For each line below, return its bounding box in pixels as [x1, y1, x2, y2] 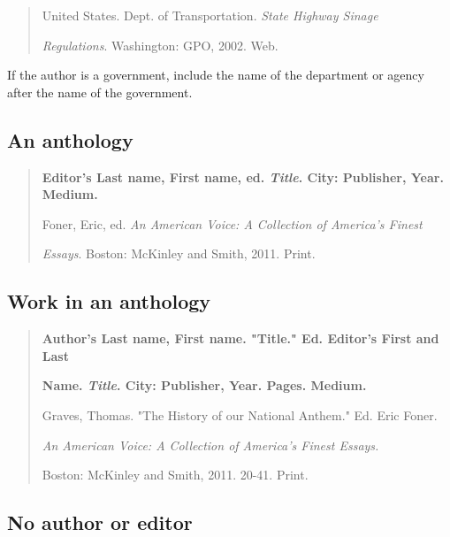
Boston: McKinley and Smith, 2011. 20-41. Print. [42, 465, 309, 484]
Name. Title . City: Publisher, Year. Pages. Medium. [42, 376, 367, 395]
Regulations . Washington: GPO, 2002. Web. [42, 35, 278, 54]
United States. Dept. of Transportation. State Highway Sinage [42, 6, 378, 24]
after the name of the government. [7, 82, 193, 101]
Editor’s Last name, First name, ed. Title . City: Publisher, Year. [42, 167, 444, 186]
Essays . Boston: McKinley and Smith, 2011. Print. [42, 244, 316, 263]
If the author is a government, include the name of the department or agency [7, 65, 424, 84]
